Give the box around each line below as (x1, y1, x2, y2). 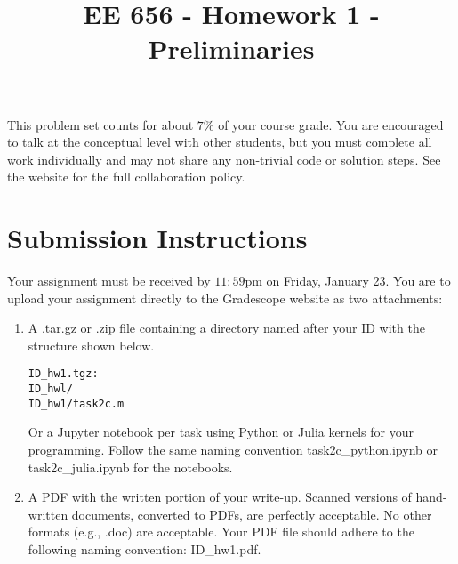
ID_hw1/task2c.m (28, 397, 125, 410)
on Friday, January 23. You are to (266, 271, 451, 290)
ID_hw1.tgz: (28, 367, 99, 381)
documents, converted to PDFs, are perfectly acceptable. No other (71, 504, 432, 523)
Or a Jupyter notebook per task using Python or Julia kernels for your (28, 423, 414, 441)
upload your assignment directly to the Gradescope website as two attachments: (7, 288, 443, 307)
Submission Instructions (7, 220, 308, 256)
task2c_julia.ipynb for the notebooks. (28, 457, 233, 476)
